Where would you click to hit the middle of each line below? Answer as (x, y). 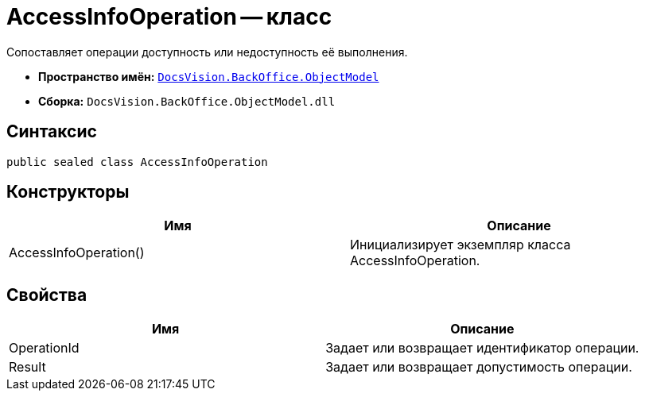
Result (27, 367)
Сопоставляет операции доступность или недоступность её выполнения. (207, 52)
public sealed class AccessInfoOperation (137, 162)
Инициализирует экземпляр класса (460, 245)
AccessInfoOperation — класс (169, 17)
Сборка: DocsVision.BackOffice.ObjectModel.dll (187, 101)
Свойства (47, 295)
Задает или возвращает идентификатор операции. (482, 348)
